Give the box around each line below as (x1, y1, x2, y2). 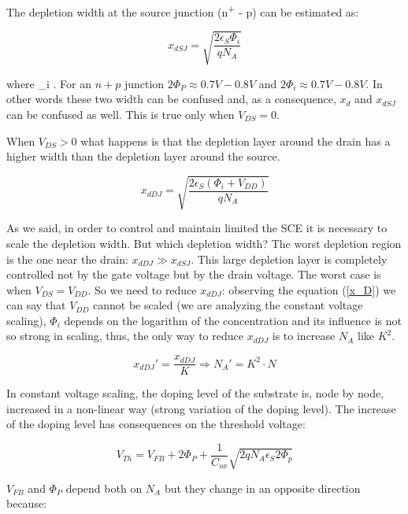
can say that (6, 297, 66, 313)
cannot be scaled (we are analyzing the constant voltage (93, 297, 363, 313)
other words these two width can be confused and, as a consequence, (6, 91, 336, 107)
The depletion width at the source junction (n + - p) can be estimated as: (6, 2, 359, 20)
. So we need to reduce (87, 281, 197, 298)
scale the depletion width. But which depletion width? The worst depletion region (6, 235, 402, 251)
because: (6, 495, 47, 512)
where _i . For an (6, 75, 91, 91)
